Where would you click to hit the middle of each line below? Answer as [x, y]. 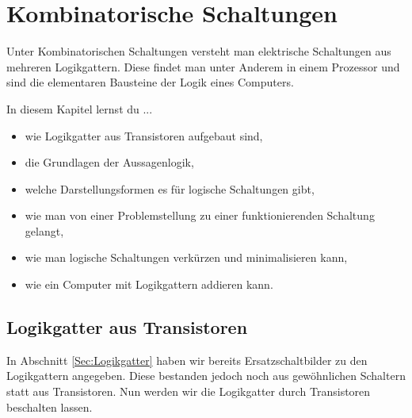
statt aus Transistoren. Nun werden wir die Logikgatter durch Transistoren [189, 391]
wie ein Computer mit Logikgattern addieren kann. [149, 284]
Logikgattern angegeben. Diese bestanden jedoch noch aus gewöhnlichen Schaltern [206, 376]
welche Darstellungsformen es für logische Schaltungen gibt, [170, 188]
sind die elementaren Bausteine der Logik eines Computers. [150, 82]
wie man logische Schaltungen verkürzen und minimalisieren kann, [186, 257]
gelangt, [44, 230]
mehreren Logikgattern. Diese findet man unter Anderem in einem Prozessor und [203, 66]
